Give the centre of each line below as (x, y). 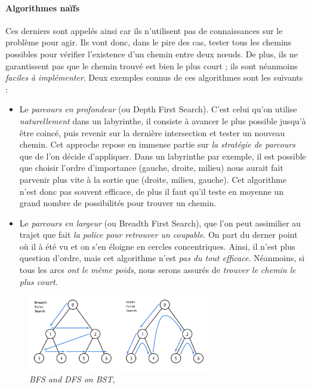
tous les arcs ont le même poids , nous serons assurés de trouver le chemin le (158, 270)
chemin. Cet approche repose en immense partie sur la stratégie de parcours (157, 144)
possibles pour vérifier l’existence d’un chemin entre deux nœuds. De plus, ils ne (152, 53)
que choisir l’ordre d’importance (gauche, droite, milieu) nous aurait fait (151, 168)
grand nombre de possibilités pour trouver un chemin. (118, 203)
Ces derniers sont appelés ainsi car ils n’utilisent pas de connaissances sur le (144, 30)
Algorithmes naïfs (43, 7)
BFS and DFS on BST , (72, 379)
